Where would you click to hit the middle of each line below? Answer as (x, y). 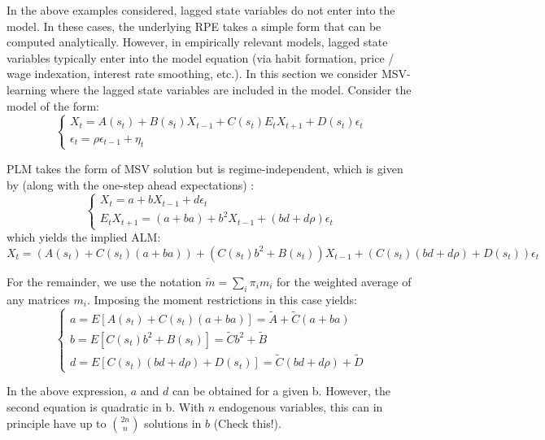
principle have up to (57, 423)
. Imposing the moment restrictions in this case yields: (222, 299)
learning (27, 89)
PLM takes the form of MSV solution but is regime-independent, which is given (205, 168)
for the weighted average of (344, 281)
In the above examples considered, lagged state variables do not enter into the (201, 10)
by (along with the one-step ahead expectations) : (131, 184)
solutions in (173, 423)
